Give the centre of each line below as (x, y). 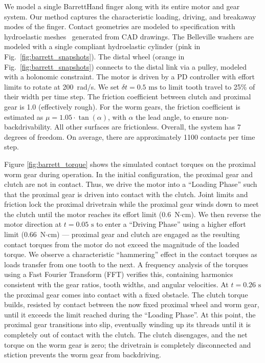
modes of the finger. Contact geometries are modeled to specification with (120, 26)
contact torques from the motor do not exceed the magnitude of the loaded (122, 244)
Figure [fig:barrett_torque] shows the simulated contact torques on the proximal (130, 164)
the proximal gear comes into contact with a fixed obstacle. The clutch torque (126, 294)
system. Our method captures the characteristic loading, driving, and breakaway (130, 16)
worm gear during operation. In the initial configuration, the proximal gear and (129, 174)
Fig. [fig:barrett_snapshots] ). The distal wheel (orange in (94, 56)
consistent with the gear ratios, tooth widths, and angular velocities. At (116, 284)
